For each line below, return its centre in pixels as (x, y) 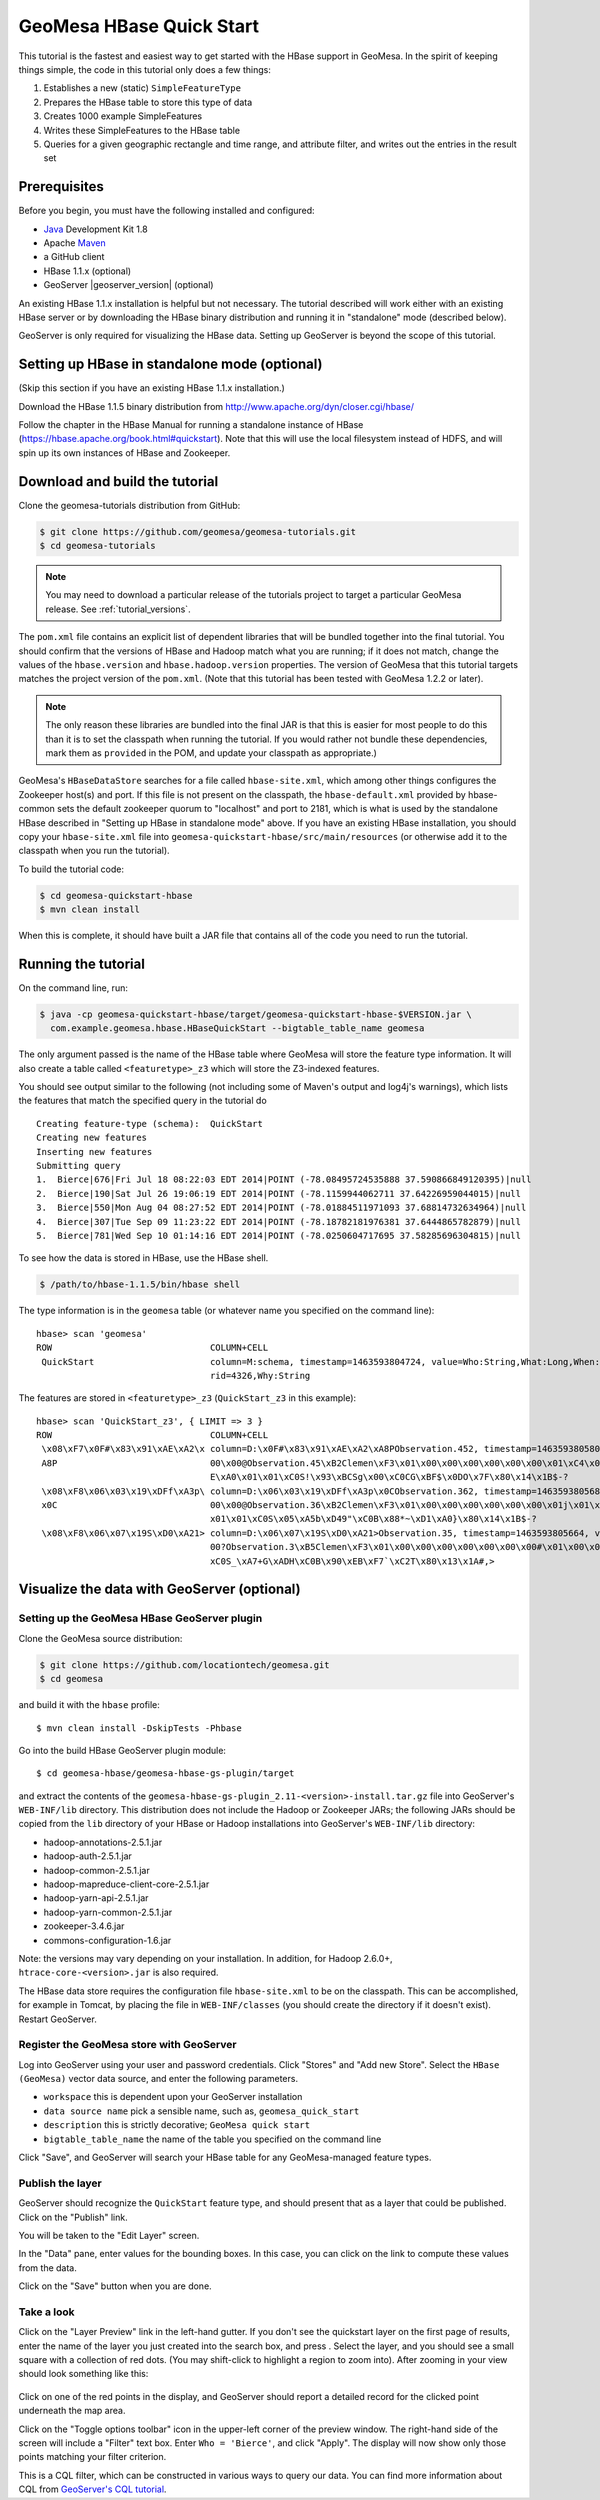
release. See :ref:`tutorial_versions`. (118, 609)
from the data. (47, 2267)
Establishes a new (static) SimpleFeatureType (142, 88)
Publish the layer (60, 2183)
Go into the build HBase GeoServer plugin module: (122, 1750)
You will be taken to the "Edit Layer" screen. (109, 2235)
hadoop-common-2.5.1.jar (96, 1870)
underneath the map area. (72, 2411)
